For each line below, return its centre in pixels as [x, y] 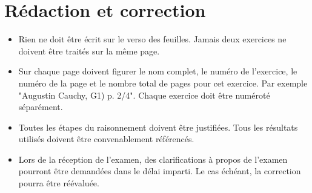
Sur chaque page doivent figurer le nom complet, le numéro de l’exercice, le [158, 71]
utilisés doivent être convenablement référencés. [106, 139]
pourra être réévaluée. [59, 183]
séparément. [41, 107]
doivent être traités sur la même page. [89, 51]
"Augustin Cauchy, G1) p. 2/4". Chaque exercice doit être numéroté [144, 95]
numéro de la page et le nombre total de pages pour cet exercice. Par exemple [163, 83]
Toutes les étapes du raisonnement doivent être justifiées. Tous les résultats [158, 127]
